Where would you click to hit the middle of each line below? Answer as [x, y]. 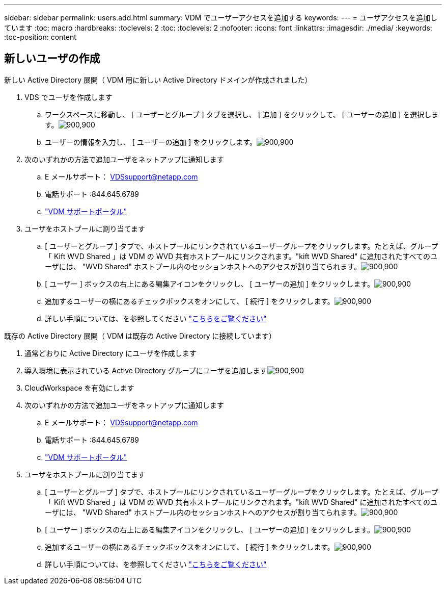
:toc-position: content [40, 37]
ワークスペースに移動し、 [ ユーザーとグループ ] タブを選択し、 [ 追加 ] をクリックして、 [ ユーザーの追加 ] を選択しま [242, 114]
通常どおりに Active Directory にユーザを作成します [110, 353]
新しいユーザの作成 [52, 59]
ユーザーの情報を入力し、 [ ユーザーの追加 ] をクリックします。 [151, 142]
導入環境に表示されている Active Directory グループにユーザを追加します [146, 370]
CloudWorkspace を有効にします [79, 388]
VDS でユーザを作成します [68, 97]
